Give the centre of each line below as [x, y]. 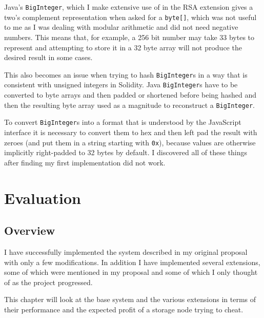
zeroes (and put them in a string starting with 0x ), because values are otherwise [130, 142]
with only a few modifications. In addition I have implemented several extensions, [132, 262]
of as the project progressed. [48, 282]
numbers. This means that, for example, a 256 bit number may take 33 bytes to [129, 37]
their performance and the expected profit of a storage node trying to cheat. [124, 309]
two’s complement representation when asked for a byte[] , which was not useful [130, 17]
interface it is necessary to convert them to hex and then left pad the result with [131, 132]
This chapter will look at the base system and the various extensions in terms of [130, 299]
